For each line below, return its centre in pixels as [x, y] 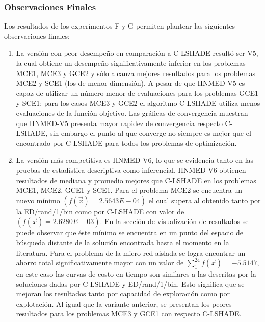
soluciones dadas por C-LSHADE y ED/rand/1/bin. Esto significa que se [130, 283]
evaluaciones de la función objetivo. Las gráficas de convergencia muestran [132, 113]
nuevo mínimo [38, 200]
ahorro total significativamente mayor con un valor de [100, 263]
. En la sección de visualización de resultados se [174, 221]
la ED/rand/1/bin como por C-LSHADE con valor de [100, 211]
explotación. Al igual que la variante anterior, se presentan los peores [124, 303]
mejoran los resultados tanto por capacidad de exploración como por [123, 294]
